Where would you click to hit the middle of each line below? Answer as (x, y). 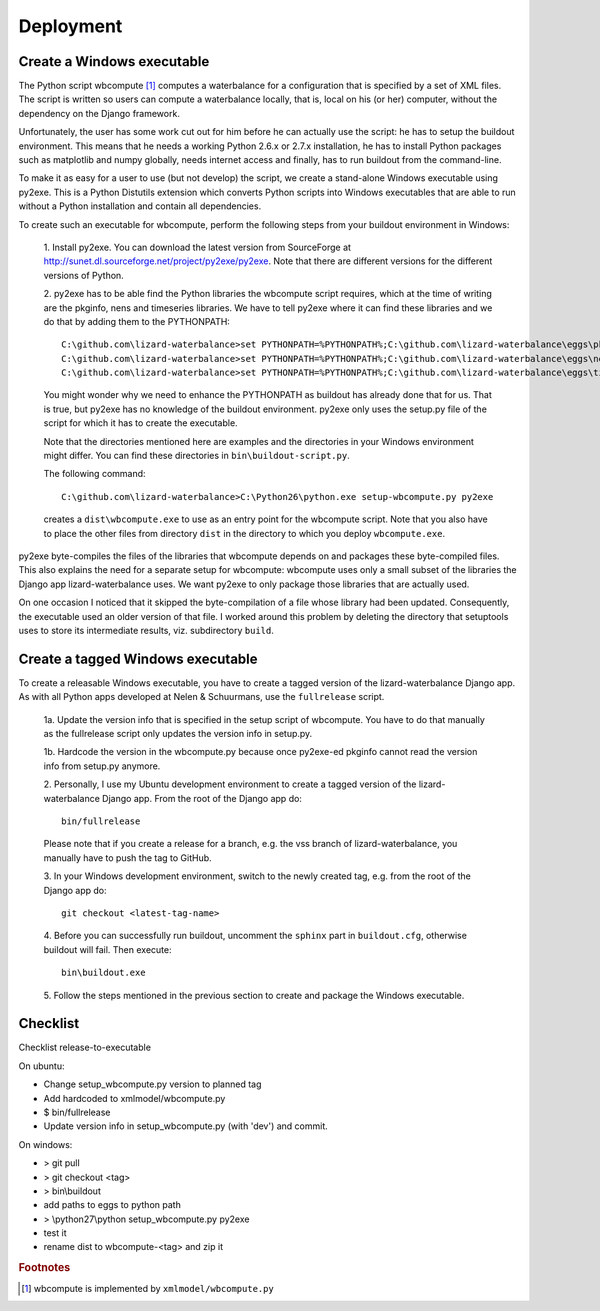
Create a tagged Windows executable (138, 658)
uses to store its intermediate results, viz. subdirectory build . (146, 630)
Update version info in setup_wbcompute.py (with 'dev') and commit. (186, 1126)
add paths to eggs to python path (112, 1205)
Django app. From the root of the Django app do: (201, 798)
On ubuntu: (41, 1066)
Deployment (70, 26)
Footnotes (44, 1268)
